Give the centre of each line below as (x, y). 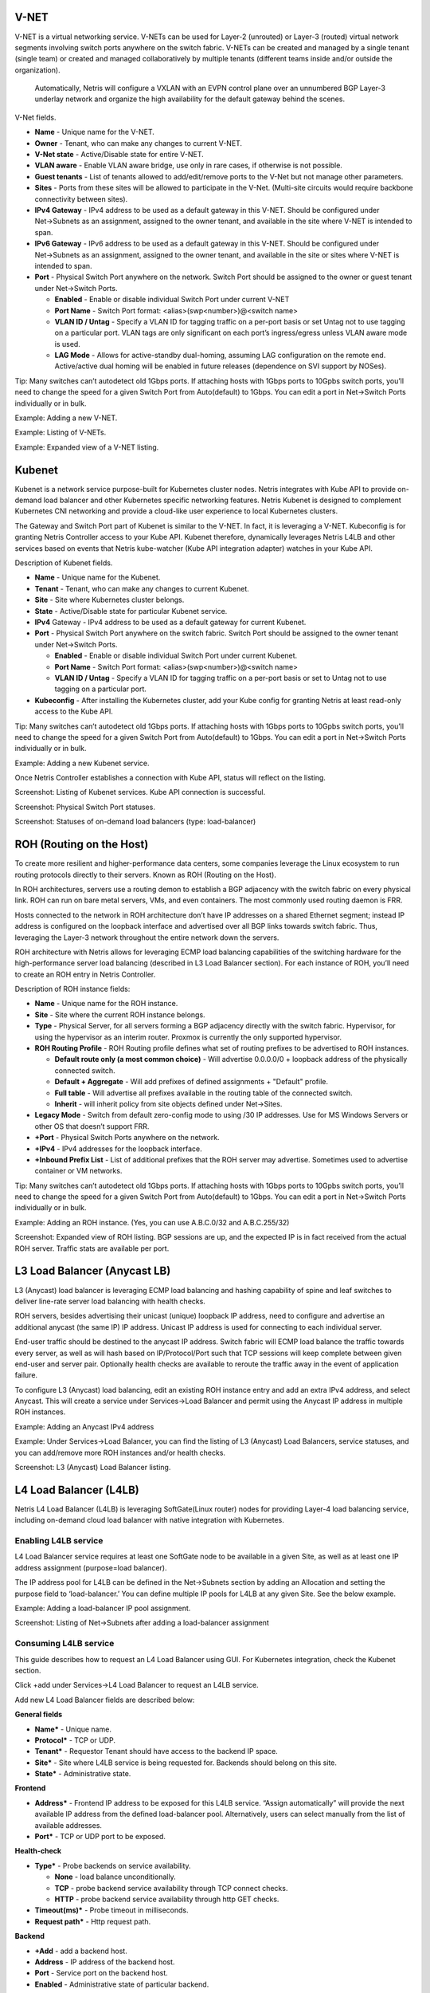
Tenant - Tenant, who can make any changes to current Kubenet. (142, 588)
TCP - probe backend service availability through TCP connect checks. (171, 1888)
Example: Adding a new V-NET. (66, 418)
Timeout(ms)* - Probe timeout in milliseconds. (111, 1910)
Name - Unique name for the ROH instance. (106, 1004)
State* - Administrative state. (83, 1774)
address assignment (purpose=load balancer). (91, 1567)
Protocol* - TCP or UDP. (75, 1740)
